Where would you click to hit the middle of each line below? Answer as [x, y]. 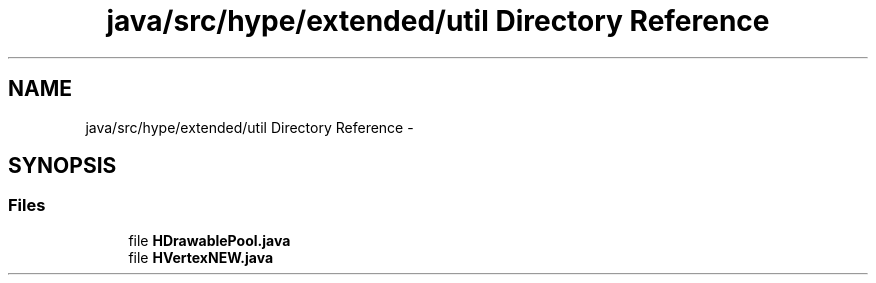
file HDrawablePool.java [209, 240]
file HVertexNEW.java [201, 257]
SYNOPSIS [62, 166]
